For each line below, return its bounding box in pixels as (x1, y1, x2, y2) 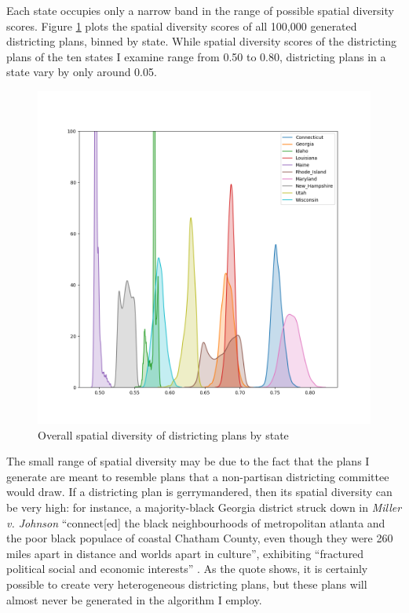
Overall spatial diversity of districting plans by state (38, 426, 289, 443)
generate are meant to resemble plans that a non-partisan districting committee (6, 468, 389, 484)
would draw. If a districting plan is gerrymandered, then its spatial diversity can (6, 483, 393, 500)
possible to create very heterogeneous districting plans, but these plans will (6, 575, 367, 592)
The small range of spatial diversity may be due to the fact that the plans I (6, 453, 370, 469)
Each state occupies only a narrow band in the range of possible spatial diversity (6, 2, 394, 18)
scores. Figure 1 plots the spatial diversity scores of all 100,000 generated (6, 17, 357, 34)
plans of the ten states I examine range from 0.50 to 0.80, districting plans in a (6, 48, 386, 64)
